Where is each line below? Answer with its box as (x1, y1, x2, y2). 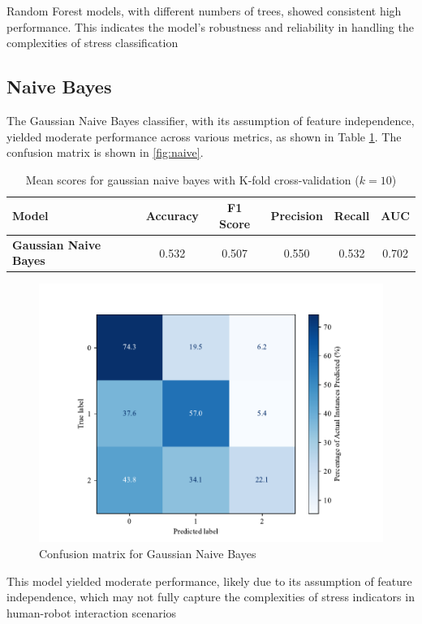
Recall (334, 207, 370, 224)
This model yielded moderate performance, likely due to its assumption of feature (6, 572, 412, 589)
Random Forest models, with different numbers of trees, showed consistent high (6, 2, 402, 19)
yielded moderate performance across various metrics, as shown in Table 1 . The (6, 128, 402, 145)
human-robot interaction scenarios (6, 604, 177, 621)
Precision (270, 207, 323, 224)
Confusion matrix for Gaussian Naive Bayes (39, 545, 256, 562)
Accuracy (145, 207, 199, 224)
